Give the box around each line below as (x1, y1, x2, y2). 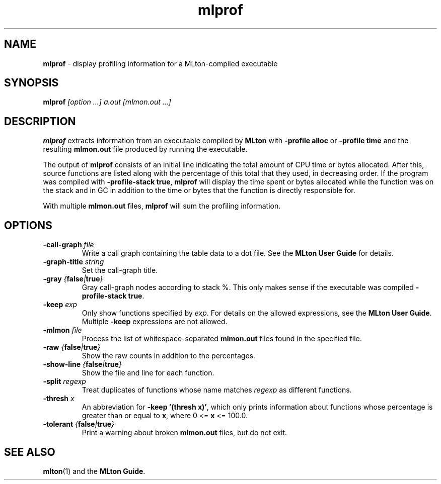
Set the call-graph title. (82, 266, 158, 275)
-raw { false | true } (43, 343, 101, 352)
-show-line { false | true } (43, 360, 122, 369)
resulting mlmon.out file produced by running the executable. (43, 145, 248, 154)
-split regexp (43, 377, 86, 386)
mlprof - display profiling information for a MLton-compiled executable (43, 59, 278, 68)
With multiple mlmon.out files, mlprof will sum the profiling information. (43, 202, 281, 211)
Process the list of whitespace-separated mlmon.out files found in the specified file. (82, 334, 362, 343)
